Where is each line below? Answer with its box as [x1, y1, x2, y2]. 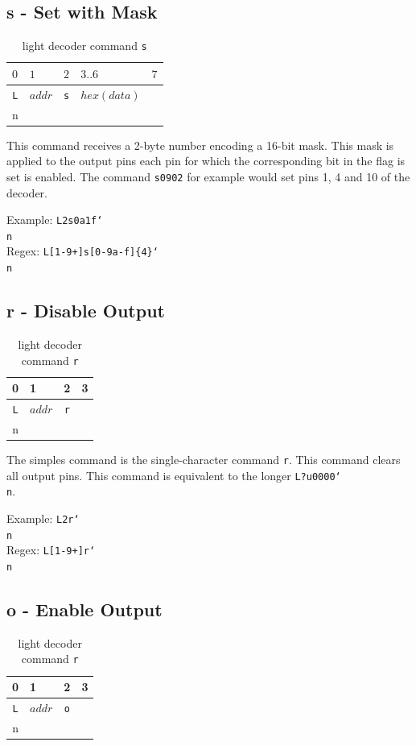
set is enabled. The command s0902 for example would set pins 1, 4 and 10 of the [6, 168, 410, 184]
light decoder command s [22, 37, 147, 54]
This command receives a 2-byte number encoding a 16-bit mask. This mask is [6, 136, 394, 153]
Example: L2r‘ [6, 510, 80, 527]
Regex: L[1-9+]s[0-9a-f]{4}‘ [6, 242, 159, 259]
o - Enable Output [6, 597, 163, 622]
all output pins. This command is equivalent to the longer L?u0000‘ [6, 466, 341, 483]
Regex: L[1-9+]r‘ [6, 541, 96, 558]
